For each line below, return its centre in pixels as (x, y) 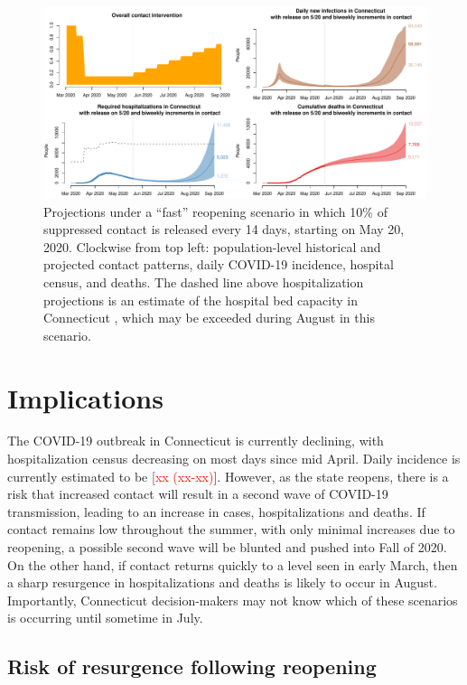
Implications (85, 397)
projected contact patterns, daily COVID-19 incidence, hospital (219, 264)
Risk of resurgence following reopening (192, 666)
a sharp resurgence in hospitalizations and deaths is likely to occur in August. (222, 582)
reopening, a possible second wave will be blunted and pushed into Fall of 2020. (227, 547)
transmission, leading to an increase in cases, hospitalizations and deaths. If (216, 511)
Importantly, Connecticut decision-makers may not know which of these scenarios (233, 600)
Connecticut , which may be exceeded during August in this (209, 318)
